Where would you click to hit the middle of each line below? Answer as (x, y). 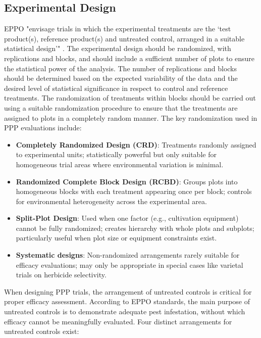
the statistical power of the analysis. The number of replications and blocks (121, 68)
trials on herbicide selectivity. (61, 275)
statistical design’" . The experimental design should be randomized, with (118, 48)
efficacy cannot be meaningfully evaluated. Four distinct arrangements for (118, 321)
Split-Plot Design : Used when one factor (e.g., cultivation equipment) (127, 218)
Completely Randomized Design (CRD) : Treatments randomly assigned (136, 144)
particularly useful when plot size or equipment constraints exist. (116, 238)
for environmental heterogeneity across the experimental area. (111, 201)
